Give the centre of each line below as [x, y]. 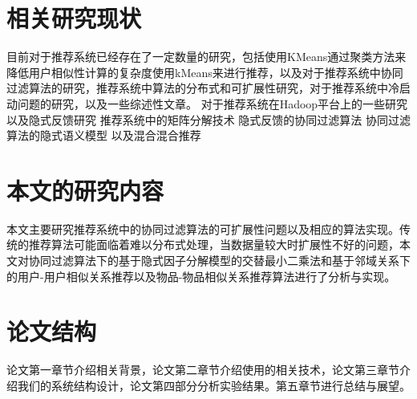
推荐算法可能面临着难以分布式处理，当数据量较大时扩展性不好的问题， [214, 244]
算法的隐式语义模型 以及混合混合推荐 [104, 135]
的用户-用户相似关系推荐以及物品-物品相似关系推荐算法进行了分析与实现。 [201, 276]
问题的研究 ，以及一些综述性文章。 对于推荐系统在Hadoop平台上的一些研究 [213, 103]
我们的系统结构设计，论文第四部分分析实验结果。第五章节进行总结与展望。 [214, 385]
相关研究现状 [74, 18]
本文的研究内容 [85, 190]
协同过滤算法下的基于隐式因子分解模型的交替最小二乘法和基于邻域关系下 [219, 260]
